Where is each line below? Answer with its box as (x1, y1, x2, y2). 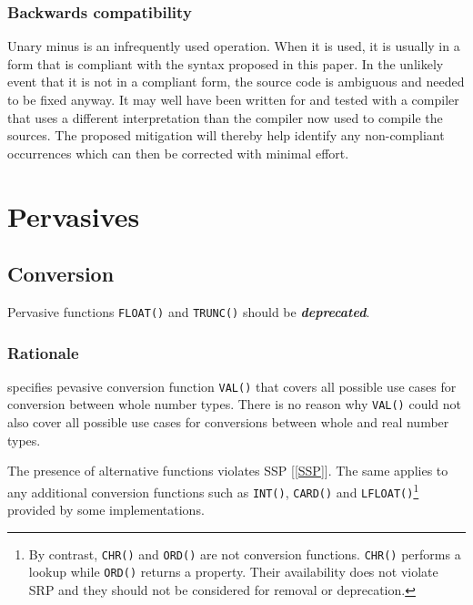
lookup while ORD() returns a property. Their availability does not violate (28, 562, 438, 581)
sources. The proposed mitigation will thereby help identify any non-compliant (7, 126, 445, 145)
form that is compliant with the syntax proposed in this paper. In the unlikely (7, 54, 444, 73)
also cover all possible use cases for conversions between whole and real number (7, 413, 449, 432)
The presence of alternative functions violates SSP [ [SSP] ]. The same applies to (7, 461, 448, 480)
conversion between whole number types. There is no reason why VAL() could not (7, 395, 462, 414)
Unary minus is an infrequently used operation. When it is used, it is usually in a (7, 36, 460, 56)
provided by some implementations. (7, 500, 205, 519)
